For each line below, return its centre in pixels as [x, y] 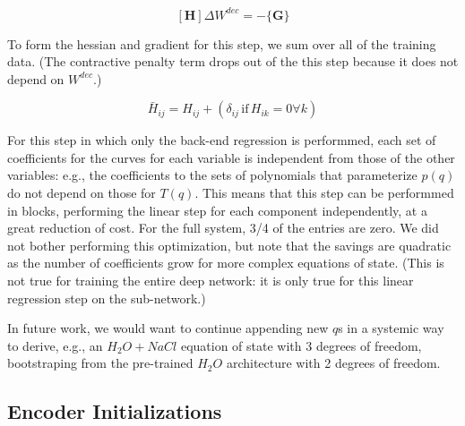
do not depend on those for [82, 193]
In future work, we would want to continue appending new [168, 328]
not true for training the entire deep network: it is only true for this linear [211, 281]
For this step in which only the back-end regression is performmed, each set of [222, 140]
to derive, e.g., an [55, 345]
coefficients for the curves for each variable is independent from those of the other [231, 157]
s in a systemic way [391, 328]
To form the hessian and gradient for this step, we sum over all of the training [222, 43]
